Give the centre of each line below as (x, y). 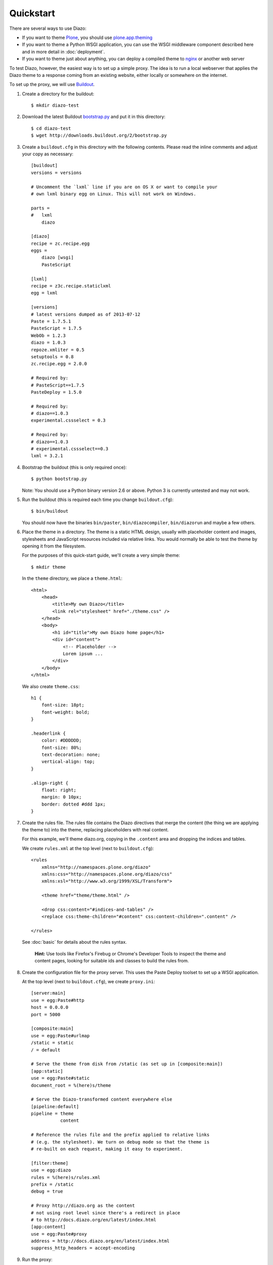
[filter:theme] (50, 1163)
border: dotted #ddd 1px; (74, 804)
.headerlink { (48, 733)
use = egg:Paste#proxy (59, 1234)
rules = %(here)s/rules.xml (66, 1177)
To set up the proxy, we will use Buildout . (52, 85)
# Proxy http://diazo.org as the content (83, 1206)
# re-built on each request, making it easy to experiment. (107, 1149)
